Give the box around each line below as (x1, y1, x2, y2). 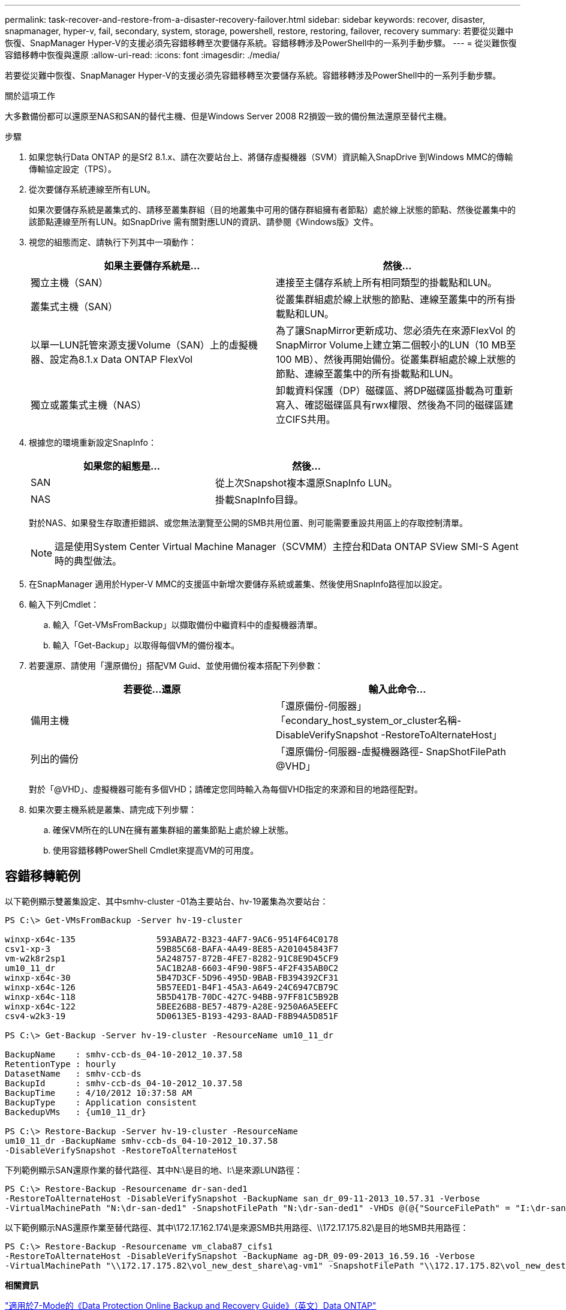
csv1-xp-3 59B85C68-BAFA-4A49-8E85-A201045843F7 (5, 944, 339, 954)
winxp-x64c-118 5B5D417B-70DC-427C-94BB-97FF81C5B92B (5, 991, 339, 1002)
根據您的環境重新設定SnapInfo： (29, 437, 156, 447)
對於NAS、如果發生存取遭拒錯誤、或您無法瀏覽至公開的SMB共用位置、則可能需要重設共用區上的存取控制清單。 (29, 518, 468, 528)
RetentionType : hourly (5, 1059, 116, 1069)
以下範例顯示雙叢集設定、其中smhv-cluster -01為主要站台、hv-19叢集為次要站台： (5, 896, 329, 906)
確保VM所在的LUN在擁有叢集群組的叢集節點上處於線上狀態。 (53, 825, 294, 835)
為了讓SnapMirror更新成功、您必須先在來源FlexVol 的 (276, 325, 516, 336)
